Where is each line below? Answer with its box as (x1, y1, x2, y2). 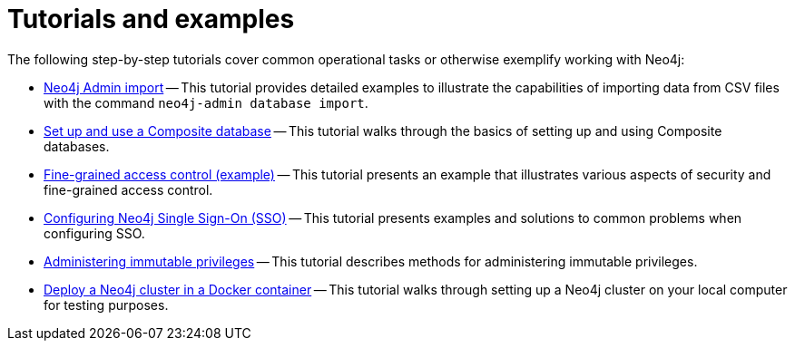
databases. (44, 138, 110, 154)
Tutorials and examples (7, 4, 295, 34)
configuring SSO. (44, 225, 145, 241)
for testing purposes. (44, 296, 169, 313)
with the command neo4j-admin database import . (44, 94, 368, 111)
